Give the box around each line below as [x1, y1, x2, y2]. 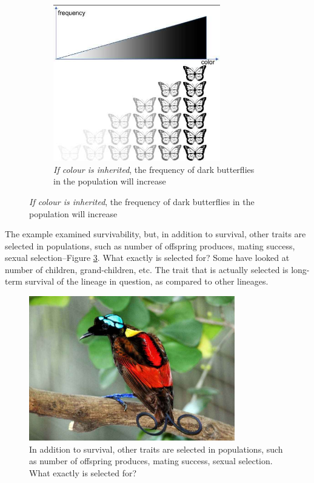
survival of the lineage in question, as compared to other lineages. [25, 275, 269, 288]
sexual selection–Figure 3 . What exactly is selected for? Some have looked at [5, 251, 290, 264]
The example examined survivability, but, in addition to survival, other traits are [5, 228, 306, 240]
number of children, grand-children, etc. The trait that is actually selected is [5, 263, 289, 275]
